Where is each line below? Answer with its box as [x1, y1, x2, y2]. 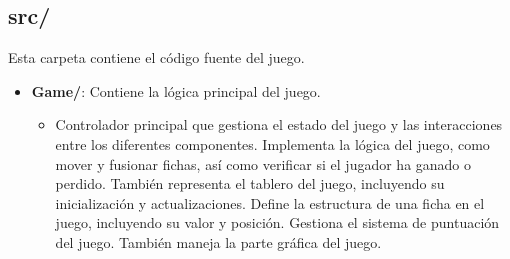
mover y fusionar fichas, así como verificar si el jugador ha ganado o [55, 153, 472, 174]
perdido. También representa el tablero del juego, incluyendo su [55, 173, 445, 194]
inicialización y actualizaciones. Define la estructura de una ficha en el [55, 192, 485, 213]
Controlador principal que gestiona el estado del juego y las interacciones [55, 114, 503, 135]
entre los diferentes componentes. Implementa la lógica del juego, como [55, 133, 490, 154]
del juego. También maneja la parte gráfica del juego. [55, 231, 382, 252]
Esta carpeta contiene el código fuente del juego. [8, 47, 305, 68]
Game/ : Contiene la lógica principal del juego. [31, 80, 321, 101]
